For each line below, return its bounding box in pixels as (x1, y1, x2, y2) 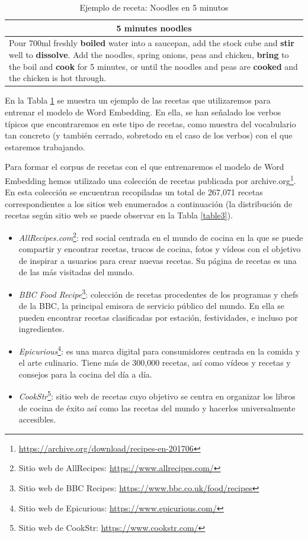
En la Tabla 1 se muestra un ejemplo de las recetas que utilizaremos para (5, 94, 271, 107)
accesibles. (18, 413, 56, 426)
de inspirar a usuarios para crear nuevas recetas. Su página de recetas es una (18, 254, 297, 266)
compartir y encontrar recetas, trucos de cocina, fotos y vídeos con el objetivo (18, 243, 301, 255)
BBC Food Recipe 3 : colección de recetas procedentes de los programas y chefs (18, 286, 299, 300)
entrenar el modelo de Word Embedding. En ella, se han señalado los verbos (5, 105, 281, 118)
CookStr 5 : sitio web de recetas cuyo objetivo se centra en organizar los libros (18, 388, 296, 402)
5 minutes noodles (116, 21, 192, 34)
